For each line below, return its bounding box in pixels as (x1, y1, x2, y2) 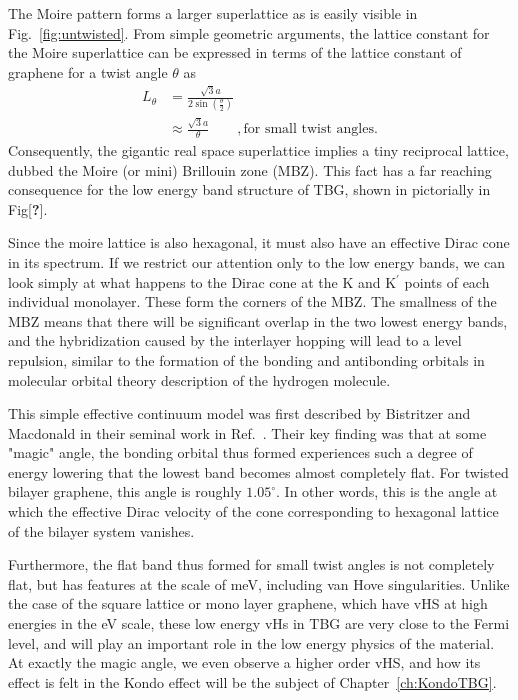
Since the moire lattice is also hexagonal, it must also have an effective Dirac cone (8, 232, 510, 253)
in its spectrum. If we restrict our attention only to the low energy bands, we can (8, 251, 506, 272)
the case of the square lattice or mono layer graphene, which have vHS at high (8, 593, 488, 614)
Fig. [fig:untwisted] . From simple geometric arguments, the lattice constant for (8, 22, 490, 43)
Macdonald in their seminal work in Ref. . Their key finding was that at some (8, 422, 487, 443)
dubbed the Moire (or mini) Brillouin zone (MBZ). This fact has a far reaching (8, 159, 492, 180)
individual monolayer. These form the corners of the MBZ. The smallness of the (8, 291, 497, 312)
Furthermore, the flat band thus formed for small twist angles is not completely (8, 554, 495, 575)
